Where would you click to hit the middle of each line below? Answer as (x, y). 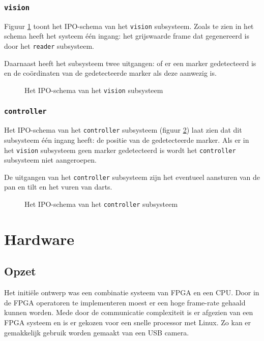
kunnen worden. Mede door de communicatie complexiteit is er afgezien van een (129, 312)
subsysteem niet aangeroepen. (50, 160)
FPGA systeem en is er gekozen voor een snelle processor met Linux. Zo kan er (128, 322)
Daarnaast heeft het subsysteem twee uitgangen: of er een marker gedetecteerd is (130, 63)
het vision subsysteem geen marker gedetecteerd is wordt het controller (120, 150)
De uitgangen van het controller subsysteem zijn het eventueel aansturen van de (132, 177)
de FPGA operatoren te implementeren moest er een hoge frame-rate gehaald (125, 302)
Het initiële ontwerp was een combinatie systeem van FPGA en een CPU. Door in (132, 292)
